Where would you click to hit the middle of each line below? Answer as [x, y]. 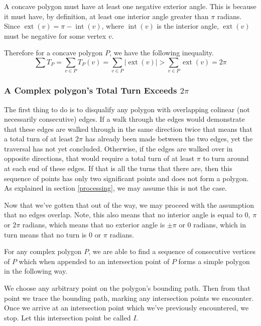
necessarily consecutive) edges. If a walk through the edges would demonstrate [124, 119]
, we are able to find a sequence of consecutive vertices [172, 251]
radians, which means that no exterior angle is [94, 225]
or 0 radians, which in [213, 225]
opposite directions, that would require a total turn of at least [99, 158]
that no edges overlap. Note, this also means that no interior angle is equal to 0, [127, 215]
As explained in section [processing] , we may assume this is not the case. [116, 188]
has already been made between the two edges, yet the [169, 139]
